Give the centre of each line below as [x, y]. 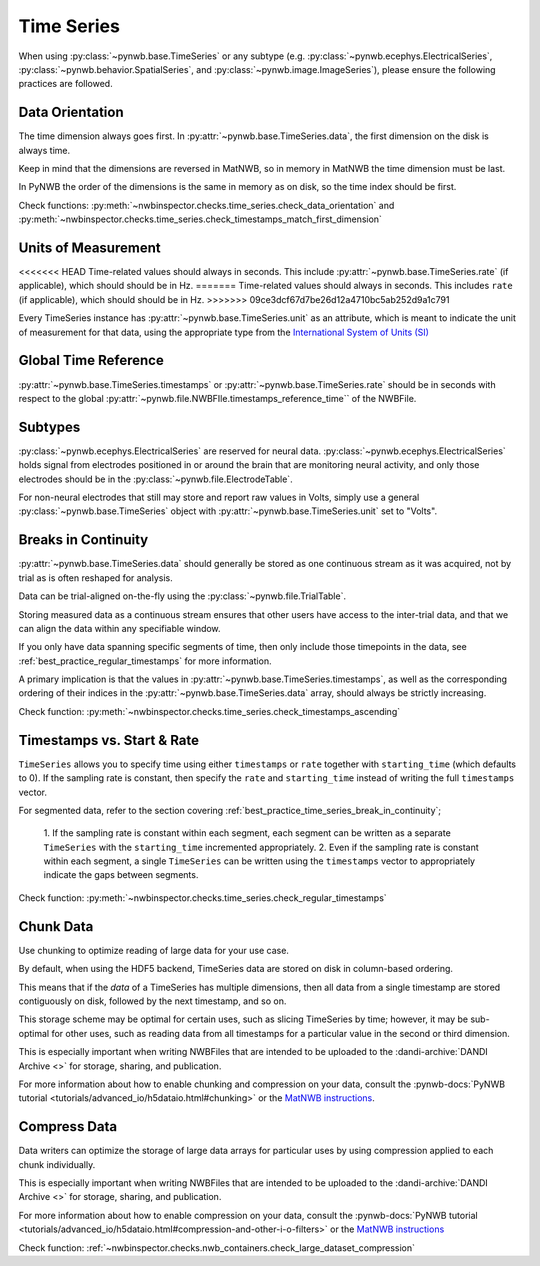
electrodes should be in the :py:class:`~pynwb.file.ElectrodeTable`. [156, 479]
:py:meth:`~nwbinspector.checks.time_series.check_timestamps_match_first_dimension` [200, 219]
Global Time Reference [91, 360]
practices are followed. [66, 84]
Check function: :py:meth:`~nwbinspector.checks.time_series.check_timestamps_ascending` [209, 711]
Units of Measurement [89, 248]
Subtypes [49, 426]
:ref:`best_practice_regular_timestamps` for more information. [145, 661]
